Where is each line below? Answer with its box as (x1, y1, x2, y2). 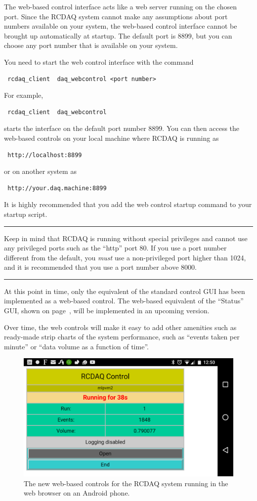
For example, (4, 90, 43, 100)
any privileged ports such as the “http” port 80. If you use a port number (4, 243, 227, 253)
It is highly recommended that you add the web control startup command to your (4, 199, 252, 209)
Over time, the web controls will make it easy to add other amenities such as (4, 322, 237, 332)
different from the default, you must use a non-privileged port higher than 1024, (4, 252, 246, 262)
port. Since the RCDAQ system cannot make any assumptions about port (4, 11, 228, 21)
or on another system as (4, 166, 77, 176)
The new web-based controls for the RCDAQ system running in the (24, 478, 228, 488)
